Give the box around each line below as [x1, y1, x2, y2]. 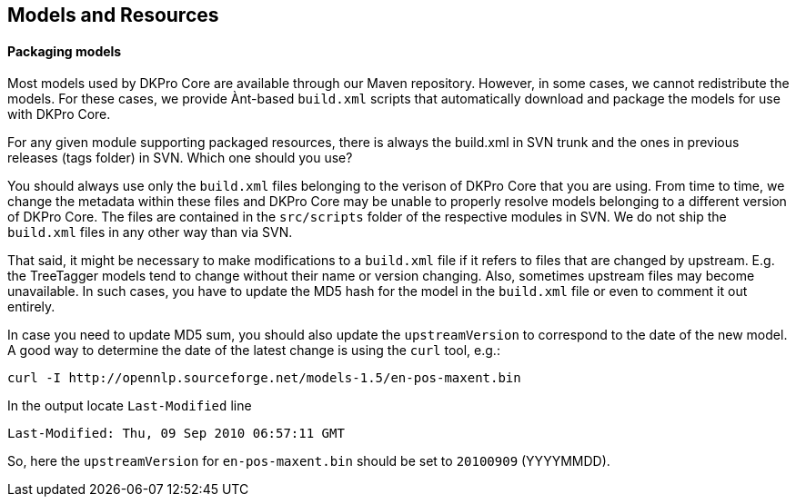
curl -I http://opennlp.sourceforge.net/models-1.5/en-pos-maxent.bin [7, 371, 521, 386]
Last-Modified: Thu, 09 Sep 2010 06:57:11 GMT [7, 426, 345, 441]
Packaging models [7, 43, 122, 59]
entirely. [7, 299, 55, 315]
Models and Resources [7, 4, 219, 26]
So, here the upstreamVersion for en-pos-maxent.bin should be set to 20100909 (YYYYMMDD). [7, 453, 610, 469]
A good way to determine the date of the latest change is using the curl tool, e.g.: [7, 342, 500, 359]
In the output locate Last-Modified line [7, 398, 252, 414]
